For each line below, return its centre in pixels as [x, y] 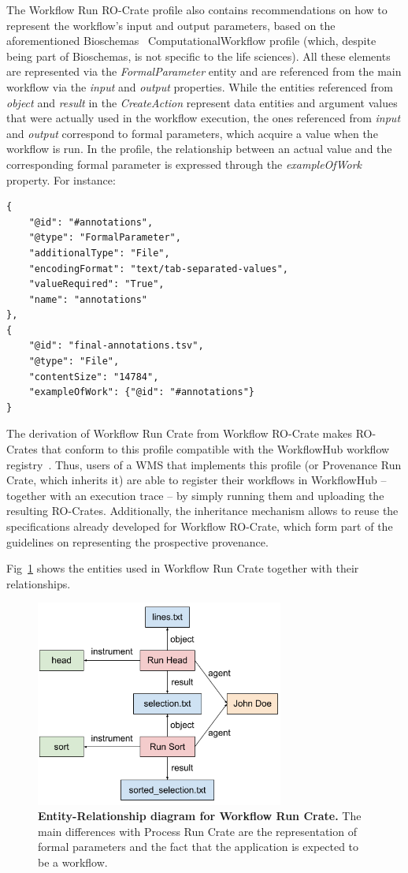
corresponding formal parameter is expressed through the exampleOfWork [184, 164]
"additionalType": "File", [99, 253]
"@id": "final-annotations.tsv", [116, 346]
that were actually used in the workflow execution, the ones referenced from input [204, 118]
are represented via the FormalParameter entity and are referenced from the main [204, 71]
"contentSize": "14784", [94, 377]
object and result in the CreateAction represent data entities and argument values [202, 102]
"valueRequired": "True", [96, 284]
